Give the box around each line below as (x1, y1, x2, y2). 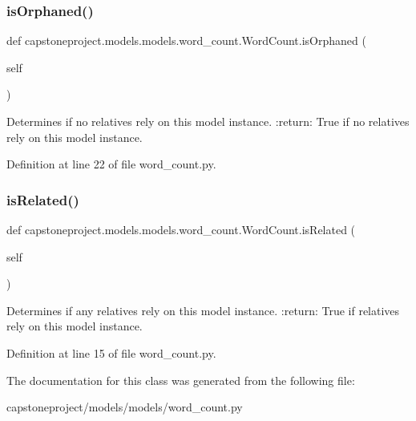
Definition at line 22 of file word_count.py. (6, 156, 216, 172)
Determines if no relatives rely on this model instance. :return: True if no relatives (6, 113, 410, 129)
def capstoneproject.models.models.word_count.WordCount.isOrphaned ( (6, 32, 366, 49)
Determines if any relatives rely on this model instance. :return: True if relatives (6, 302, 400, 318)
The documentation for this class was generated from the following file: (6, 371, 355, 388)
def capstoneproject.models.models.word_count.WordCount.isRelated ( (6, 221, 356, 237)
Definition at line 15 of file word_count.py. (6, 344, 216, 361)
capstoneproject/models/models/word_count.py (6, 399, 243, 415)
